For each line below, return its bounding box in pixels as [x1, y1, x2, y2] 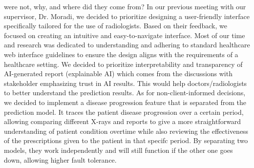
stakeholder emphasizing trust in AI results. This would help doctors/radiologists [4, 78, 247, 88]
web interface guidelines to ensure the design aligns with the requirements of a [4, 49, 238, 59]
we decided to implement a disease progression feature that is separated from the [4, 97, 247, 107]
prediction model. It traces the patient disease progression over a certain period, [4, 106, 244, 117]
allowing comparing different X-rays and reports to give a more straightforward [4, 116, 241, 126]
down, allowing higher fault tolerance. [4, 154, 117, 165]
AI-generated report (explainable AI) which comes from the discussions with [4, 68, 233, 79]
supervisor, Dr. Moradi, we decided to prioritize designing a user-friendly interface [4, 11, 250, 21]
